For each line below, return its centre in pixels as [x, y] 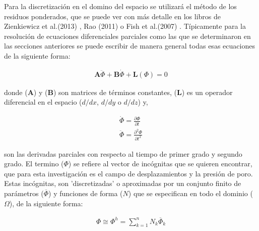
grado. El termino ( [34, 164]
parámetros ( [24, 193]
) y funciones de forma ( [86, 193]
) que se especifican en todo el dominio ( [190, 193]
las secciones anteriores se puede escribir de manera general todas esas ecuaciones [129, 46]
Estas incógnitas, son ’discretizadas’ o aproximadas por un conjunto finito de [123, 183]
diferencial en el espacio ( [43, 102]
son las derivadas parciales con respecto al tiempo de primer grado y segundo [123, 153]
